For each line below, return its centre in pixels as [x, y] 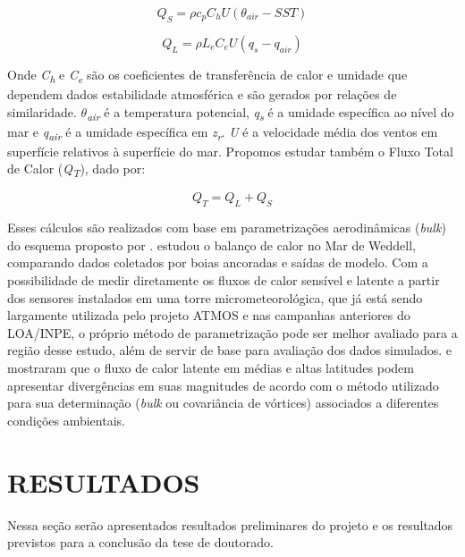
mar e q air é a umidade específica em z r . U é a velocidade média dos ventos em [223, 132]
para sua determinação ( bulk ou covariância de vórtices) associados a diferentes [223, 403]
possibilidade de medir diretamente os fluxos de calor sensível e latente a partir [224, 280]
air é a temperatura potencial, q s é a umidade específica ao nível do [271, 113]
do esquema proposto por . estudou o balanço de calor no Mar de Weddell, [211, 245]
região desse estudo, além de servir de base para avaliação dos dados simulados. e [230, 350]
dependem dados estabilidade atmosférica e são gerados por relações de [202, 93]
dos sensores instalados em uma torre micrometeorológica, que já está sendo [215, 297]
